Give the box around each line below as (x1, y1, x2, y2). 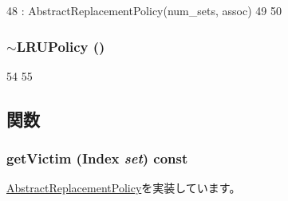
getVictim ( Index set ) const (6, 148, 188, 168)
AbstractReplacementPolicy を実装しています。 (6, 179, 241, 196)
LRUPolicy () (16, 36, 105, 56)
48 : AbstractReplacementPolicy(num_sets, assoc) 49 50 (6, 2, 282, 18)
